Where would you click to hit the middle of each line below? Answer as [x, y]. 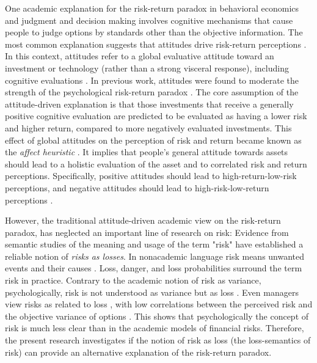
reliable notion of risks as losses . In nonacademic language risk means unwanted [155, 256]
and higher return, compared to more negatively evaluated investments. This [148, 127]
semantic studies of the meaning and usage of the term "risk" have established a [154, 244]
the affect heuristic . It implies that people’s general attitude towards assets [147, 152]
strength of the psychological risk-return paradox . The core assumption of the [152, 92]
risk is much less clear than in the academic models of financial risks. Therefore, [155, 328]
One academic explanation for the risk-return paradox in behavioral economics [152, 8]
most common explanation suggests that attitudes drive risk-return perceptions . [156, 44]
